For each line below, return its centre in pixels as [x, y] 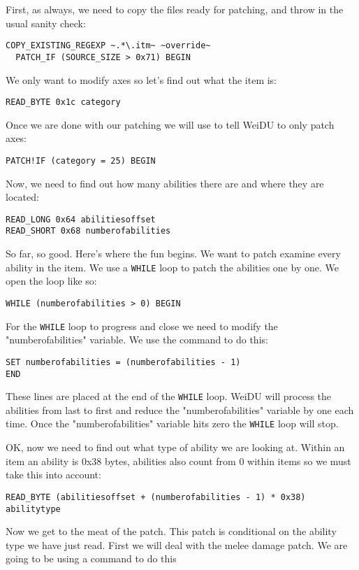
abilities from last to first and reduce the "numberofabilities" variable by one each [180, 409]
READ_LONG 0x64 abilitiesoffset [81, 219]
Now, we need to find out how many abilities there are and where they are [165, 183]
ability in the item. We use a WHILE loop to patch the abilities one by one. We [172, 267]
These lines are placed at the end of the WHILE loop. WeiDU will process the [169, 396]
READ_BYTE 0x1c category [63, 102]
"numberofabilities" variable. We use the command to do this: [137, 340]
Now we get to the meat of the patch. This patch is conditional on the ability [171, 531]
